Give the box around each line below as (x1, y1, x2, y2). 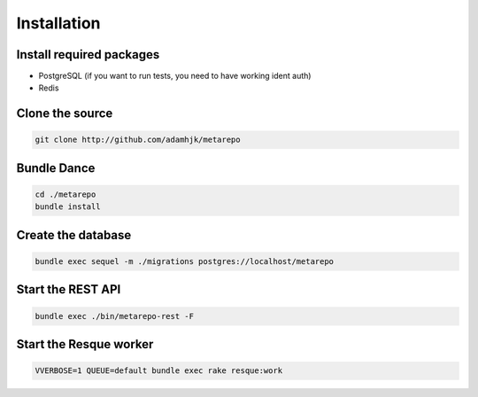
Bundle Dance (16, 160, 96, 175)
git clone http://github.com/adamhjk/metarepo (35, 135, 241, 145)
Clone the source (16, 106, 113, 121)
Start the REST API (16, 282, 121, 297)
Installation (16, 13, 101, 33)
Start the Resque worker (16, 337, 154, 352)
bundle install (35, 202, 101, 212)
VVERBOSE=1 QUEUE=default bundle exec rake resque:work (35, 366, 283, 376)
